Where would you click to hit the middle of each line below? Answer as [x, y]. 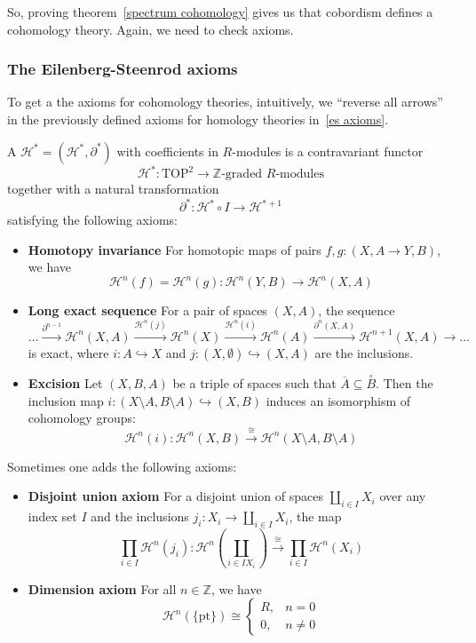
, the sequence [357, 310]
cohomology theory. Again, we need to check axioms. [151, 29]
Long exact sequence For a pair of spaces [147, 310]
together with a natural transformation [113, 189]
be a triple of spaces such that [254, 383]
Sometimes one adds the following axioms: [122, 466]
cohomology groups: [82, 418]
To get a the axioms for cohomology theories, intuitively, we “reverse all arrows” [225, 102]
